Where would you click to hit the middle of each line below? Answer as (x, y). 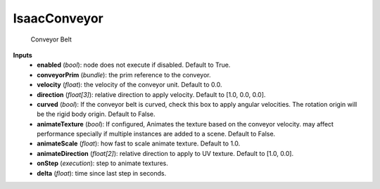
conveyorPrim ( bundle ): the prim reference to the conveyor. (124, 74)
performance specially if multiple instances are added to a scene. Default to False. (156, 134)
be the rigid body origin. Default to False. (96, 114)
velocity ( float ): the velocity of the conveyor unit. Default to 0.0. (129, 85)
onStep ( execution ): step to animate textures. (103, 163)
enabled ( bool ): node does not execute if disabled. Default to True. (134, 65)
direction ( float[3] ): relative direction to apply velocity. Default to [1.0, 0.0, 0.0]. (151, 94)
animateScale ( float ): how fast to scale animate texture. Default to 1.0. (139, 143)
